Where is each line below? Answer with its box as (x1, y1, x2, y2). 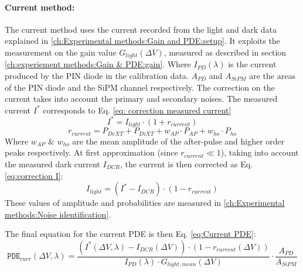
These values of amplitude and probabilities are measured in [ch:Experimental (5, 197, 285, 209)
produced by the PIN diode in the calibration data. (5, 70, 189, 82)
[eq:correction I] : (5, 169, 63, 181)
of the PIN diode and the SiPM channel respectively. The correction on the (5, 81, 275, 93)
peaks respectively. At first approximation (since (5, 146, 178, 159)
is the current (228, 58, 277, 70)
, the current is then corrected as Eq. (120, 158, 253, 170)
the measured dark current (5, 158, 100, 170)
